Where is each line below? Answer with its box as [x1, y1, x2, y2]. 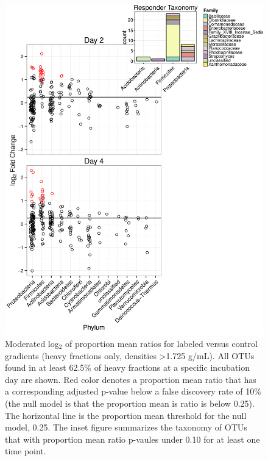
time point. [5, 445, 46, 457]
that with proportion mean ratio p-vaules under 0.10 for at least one [5, 432, 260, 445]
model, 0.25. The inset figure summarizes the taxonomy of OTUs [5, 421, 247, 434]
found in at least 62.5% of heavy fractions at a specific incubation [5, 361, 250, 374]
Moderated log [5, 337, 59, 349]
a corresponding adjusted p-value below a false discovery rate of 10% [5, 385, 261, 398]
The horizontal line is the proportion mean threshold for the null [5, 409, 247, 421]
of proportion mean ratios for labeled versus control [65, 337, 258, 349]
